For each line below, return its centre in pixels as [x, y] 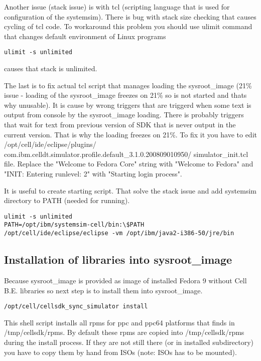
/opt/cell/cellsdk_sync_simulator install [76, 307]
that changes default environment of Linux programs [85, 36]
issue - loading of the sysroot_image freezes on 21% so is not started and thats [125, 95]
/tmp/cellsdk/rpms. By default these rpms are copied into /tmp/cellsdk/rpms [124, 332]
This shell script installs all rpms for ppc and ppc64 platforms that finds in [119, 322]
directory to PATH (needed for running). [67, 200]
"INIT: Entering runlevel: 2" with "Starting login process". [93, 173]
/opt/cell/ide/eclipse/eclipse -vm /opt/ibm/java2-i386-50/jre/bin [119, 233]
